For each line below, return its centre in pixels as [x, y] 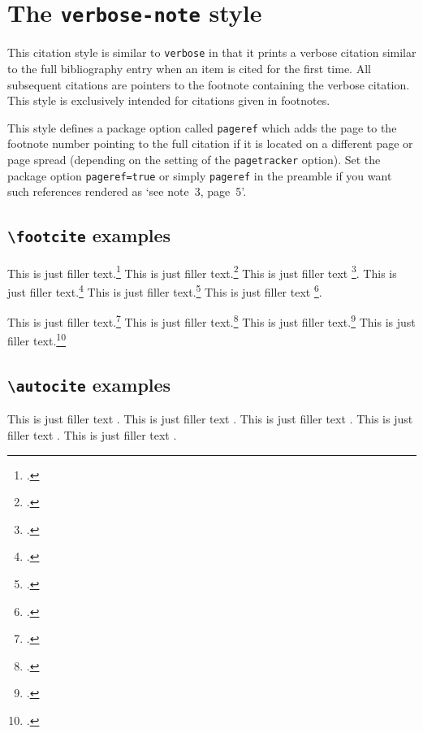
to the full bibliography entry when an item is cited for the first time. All [189, 68]
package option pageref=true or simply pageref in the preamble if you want [200, 175]
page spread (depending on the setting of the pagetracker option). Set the [194, 159]
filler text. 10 [37, 340]
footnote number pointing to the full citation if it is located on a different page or [210, 143]
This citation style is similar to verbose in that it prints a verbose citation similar [212, 52]
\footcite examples [89, 235]
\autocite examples [89, 385]
